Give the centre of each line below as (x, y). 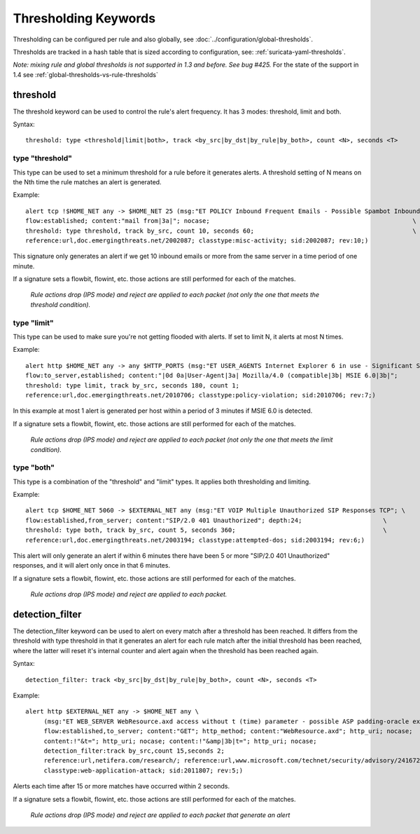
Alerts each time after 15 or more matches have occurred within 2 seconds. (121, 786)
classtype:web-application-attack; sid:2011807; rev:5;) (143, 770)
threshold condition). (61, 304)
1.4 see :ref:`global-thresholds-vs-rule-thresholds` (86, 74)
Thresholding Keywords (84, 18)
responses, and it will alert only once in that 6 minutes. (92, 566)
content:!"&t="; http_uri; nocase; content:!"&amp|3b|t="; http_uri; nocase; (180, 741)
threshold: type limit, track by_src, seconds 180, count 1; (132, 385)
